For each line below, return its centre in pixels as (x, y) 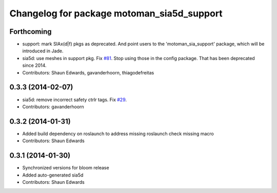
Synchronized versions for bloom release (66, 168)
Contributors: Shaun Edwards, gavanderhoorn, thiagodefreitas (88, 72)
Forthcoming (31, 32)
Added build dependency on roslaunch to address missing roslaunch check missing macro (118, 133)
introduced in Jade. (43, 51)
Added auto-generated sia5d (53, 175)
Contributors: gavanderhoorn (53, 107)
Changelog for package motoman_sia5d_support (116, 13)
